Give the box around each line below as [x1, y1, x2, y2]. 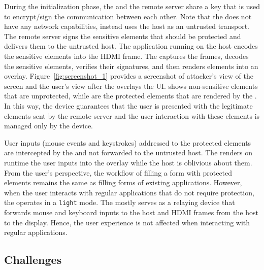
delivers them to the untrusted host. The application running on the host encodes [4, 41, 258, 51]
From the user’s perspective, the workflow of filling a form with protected [4, 167, 233, 178]
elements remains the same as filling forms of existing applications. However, [4, 177, 242, 188]
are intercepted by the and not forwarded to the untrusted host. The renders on [4, 147, 252, 158]
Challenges [4, 252, 62, 267]
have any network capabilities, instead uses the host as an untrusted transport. [4, 21, 249, 31]
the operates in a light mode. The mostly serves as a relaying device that [4, 197, 235, 208]
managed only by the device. [4, 120, 93, 131]
